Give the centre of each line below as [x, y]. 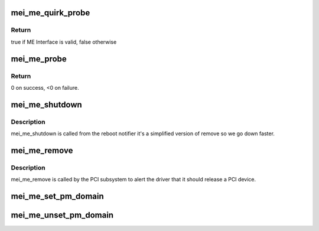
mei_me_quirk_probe [51, 13]
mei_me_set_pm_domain [58, 196]
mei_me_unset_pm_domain [62, 215]
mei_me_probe [39, 59]
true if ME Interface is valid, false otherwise [64, 42]
